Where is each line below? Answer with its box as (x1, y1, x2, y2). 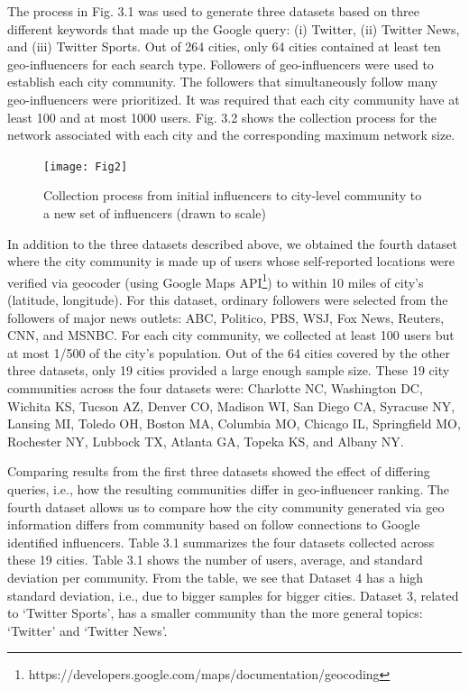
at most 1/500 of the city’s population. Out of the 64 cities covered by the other (7, 343, 451, 362)
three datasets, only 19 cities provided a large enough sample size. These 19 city (7, 361, 450, 380)
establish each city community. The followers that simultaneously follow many (7, 72, 438, 91)
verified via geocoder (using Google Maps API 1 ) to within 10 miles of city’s (7, 270, 424, 291)
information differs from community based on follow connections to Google (7, 515, 420, 534)
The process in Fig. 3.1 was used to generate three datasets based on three (7, 2, 419, 20)
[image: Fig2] (43, 160, 128, 173)
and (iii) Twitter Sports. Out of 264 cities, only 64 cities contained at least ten (7, 37, 441, 56)
